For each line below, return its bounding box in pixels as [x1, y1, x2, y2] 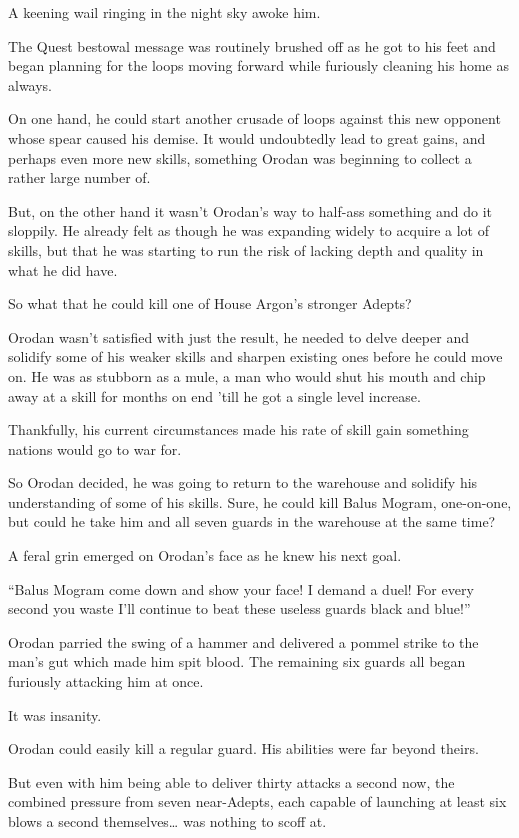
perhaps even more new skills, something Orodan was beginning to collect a [8, 147, 472, 168]
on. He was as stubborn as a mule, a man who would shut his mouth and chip [8, 365, 486, 386]
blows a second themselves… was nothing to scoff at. [8, 811, 327, 831]
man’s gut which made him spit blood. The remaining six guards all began [8, 651, 466, 672]
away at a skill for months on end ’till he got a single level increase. [8, 385, 421, 406]
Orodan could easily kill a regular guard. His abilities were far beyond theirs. [8, 738, 479, 759]
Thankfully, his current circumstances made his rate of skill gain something [8, 419, 469, 440]
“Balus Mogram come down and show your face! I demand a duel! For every [8, 578, 474, 599]
